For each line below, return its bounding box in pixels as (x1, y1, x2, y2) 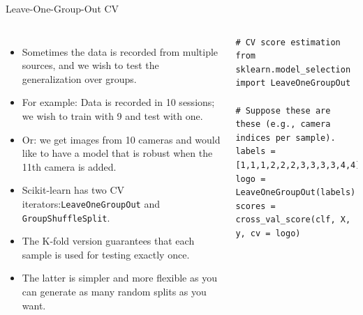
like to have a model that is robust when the (22, 146, 213, 160)
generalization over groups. (22, 71, 137, 86)
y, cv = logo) (235, 228, 301, 238)
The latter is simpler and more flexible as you (22, 270, 217, 285)
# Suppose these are (235, 105, 331, 116)
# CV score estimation (235, 37, 341, 47)
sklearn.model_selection (235, 64, 351, 75)
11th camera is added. (22, 159, 117, 174)
